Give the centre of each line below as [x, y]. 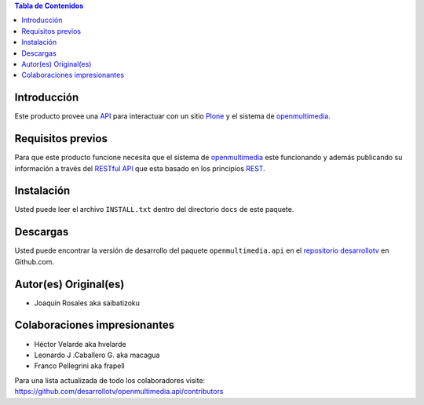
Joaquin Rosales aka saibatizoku [87, 303]
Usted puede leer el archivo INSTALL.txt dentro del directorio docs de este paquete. [154, 210]
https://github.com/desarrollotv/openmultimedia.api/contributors [119, 392]
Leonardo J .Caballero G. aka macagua [97, 355]
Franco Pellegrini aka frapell [79, 366]
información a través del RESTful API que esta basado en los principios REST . [140, 168]
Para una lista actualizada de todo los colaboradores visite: [110, 380]
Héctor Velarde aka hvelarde [80, 344]
